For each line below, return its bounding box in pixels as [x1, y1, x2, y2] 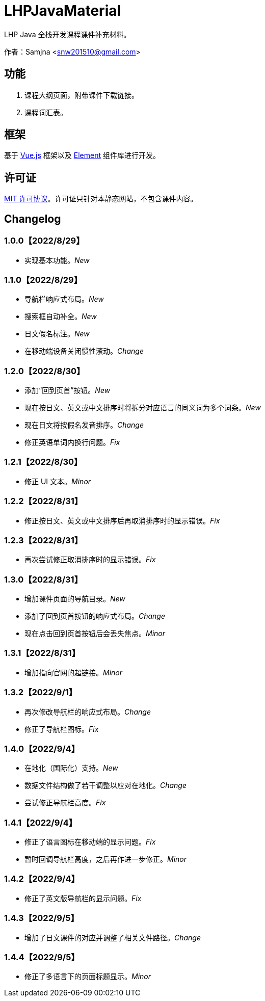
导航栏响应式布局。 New [24, 295, 104, 304]
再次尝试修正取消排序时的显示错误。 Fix [24, 555, 156, 564]
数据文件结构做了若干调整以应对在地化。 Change [24, 781, 187, 790]
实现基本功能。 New [24, 255, 90, 265]
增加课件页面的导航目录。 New [24, 594, 125, 603]
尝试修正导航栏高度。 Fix [24, 798, 106, 807]
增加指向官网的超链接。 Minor [24, 668, 123, 677]
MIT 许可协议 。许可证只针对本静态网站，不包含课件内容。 [4, 194, 198, 203]
